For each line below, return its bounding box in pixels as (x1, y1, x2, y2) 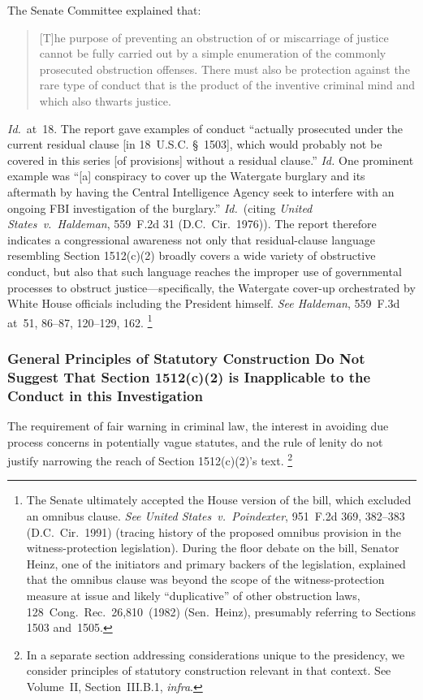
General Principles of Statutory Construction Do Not (7, 348, 365, 368)
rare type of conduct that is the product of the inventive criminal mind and (39, 76, 416, 93)
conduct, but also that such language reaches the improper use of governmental (7, 262, 402, 279)
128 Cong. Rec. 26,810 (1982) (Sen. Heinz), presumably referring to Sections (26, 603, 417, 620)
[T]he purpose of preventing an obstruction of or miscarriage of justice (39, 28, 389, 45)
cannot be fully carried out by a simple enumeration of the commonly (39, 45, 386, 62)
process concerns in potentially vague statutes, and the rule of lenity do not (7, 433, 383, 450)
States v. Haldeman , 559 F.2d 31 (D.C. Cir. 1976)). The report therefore (7, 215, 377, 232)
